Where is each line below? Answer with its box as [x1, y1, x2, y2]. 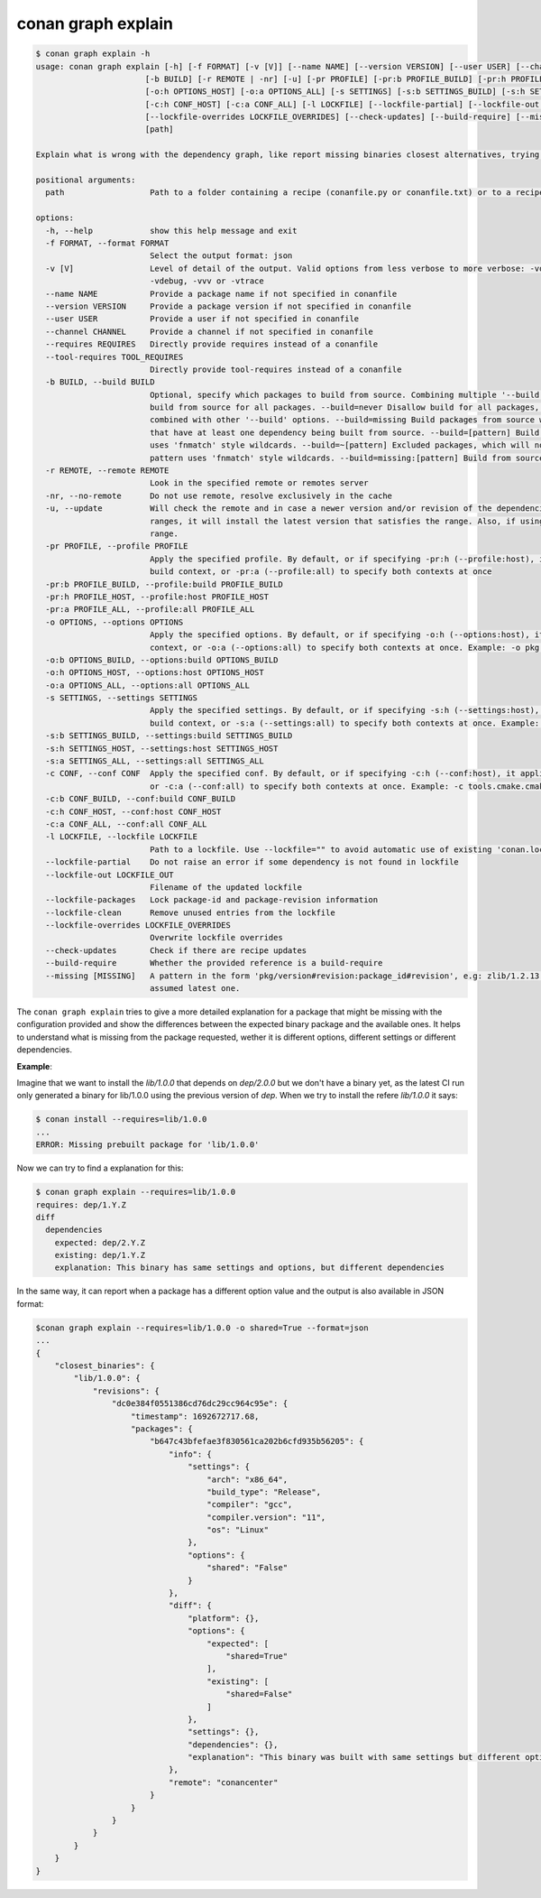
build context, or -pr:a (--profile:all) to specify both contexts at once [149, 567, 492, 577]
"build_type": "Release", [206, 1486, 322, 1497]
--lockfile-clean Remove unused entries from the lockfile [45, 907, 335, 918]
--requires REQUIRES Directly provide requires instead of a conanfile [45, 339, 379, 349]
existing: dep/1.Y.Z [54, 1250, 146, 1261]
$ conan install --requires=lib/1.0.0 [35, 1115, 207, 1125]
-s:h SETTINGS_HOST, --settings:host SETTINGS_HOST [45, 743, 279, 754]
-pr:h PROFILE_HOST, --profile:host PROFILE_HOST [45, 591, 270, 602]
